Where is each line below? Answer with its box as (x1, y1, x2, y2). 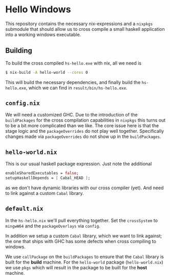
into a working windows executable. (5, 31, 81, 37)
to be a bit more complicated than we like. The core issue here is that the (5, 123, 159, 129)
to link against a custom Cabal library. (5, 190, 84, 196)
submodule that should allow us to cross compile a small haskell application (5, 26, 165, 32)
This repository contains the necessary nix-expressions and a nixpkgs (5, 21, 153, 27)
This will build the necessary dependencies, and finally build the (5, 79, 141, 85)
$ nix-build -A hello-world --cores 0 (5, 70, 88, 75)
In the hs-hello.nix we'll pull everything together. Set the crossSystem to (5, 217, 158, 224)
